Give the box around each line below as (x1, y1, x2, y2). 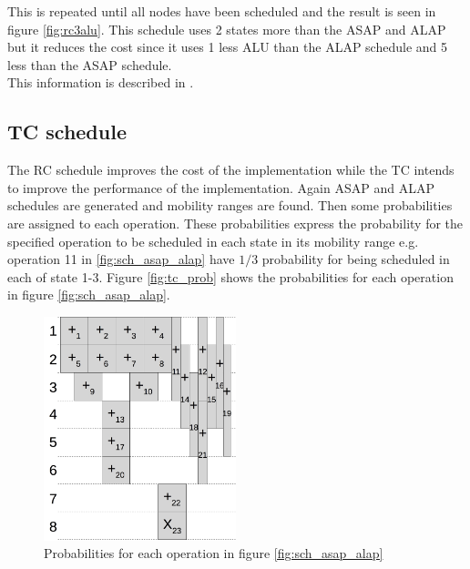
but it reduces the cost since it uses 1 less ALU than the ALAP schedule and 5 (7, 37, 447, 56)
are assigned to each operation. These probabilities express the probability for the (7, 213, 464, 232)
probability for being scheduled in (261, 249, 450, 269)
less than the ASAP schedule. (7, 55, 172, 74)
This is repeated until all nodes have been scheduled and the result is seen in (7, 2, 436, 20)
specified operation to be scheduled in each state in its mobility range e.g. (7, 231, 419, 250)
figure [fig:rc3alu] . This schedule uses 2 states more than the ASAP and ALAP (7, 19, 446, 38)
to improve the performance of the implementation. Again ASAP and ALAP (7, 178, 434, 197)
